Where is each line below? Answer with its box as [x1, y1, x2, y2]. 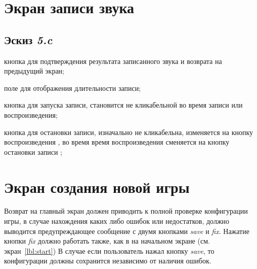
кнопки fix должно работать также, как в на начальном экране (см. [4, 236, 210, 246]
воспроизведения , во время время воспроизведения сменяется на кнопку [4, 137, 230, 147]
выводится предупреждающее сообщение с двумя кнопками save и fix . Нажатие [4, 225, 249, 236]
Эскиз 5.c [4, 31, 53, 47]
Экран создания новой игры [4, 176, 190, 197]
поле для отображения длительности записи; [4, 82, 141, 93]
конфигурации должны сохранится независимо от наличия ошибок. [4, 255, 211, 266]
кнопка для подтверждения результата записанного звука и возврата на [4, 55, 222, 66]
